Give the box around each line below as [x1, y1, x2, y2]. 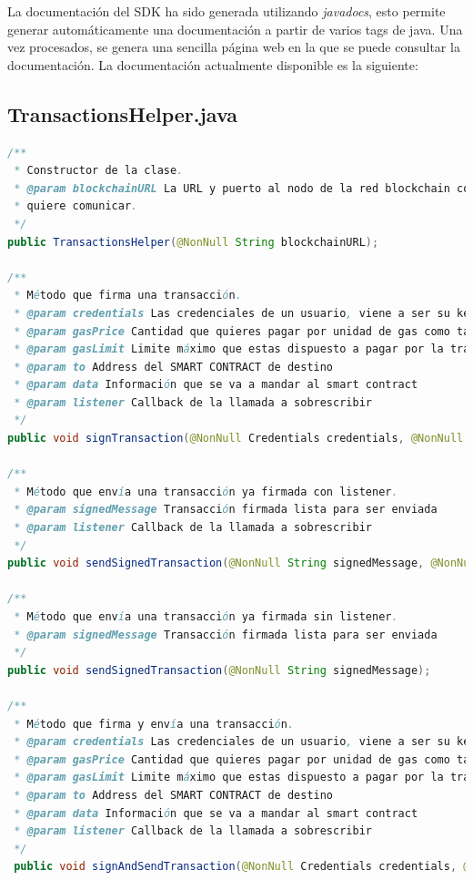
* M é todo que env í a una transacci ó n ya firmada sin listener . [14, 610, 398, 624]
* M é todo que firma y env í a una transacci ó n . [14, 717, 295, 731]
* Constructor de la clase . [14, 164, 184, 178]
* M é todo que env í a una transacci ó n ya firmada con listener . [14, 485, 398, 498]
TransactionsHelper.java [7, 99, 238, 128]
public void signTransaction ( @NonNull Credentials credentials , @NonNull [7, 432, 464, 445]
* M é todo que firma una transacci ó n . [14, 289, 242, 302]
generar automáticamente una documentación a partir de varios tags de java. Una [7, 19, 463, 38]
